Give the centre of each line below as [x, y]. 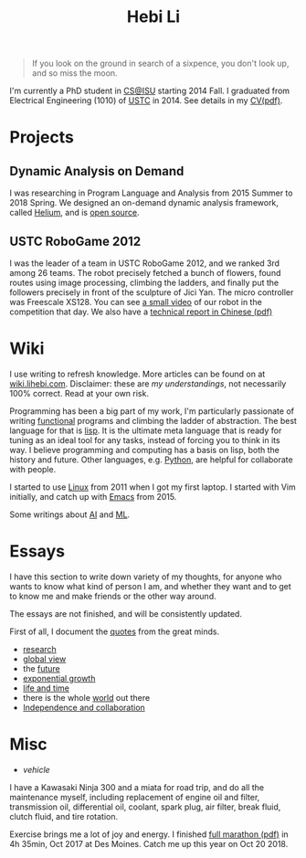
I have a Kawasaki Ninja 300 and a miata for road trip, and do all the [137, 787]
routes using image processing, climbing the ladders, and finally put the [144, 282]
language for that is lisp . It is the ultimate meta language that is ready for [146, 430]
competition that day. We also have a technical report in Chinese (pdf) [141, 312]
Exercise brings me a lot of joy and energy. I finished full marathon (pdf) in [149, 834]
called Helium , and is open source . [74, 213]
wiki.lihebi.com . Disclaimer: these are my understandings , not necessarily [148, 383]
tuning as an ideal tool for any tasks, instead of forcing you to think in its [145, 440]
